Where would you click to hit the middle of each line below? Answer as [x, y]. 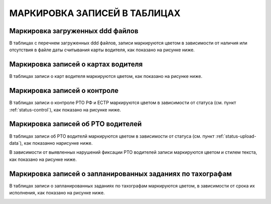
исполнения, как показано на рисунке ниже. [57, 193]
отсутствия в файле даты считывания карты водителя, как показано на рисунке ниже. [102, 50]
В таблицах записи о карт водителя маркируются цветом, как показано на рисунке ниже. [106, 76]
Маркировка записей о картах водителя [76, 65]
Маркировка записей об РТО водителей [76, 124]
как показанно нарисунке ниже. [58, 143]
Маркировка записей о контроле [64, 91]
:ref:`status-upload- [236, 136]
